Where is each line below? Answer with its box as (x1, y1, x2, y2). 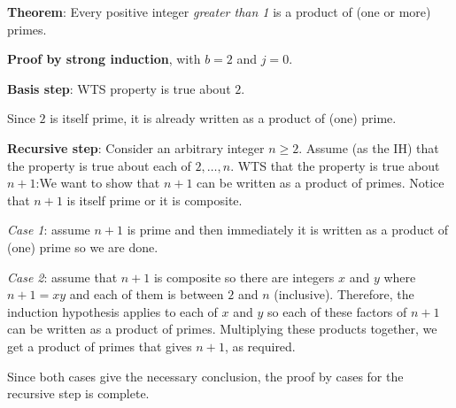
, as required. (224, 336, 296, 355)
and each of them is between (69, 285, 224, 304)
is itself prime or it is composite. (66, 190, 243, 209)
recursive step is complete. (7, 384, 150, 403)
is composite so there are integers (153, 267, 335, 286)
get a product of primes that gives (7, 336, 192, 355)
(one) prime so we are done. (7, 237, 158, 256)
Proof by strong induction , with (7, 50, 201, 68)
